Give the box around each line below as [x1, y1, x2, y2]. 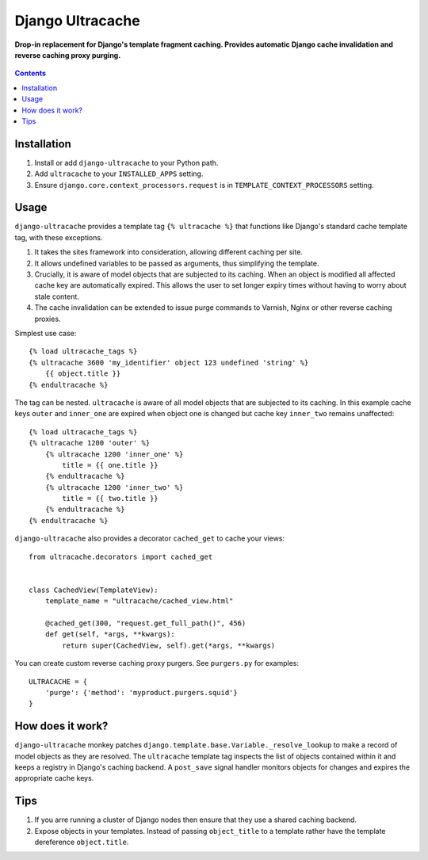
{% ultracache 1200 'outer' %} [29, 438, 151, 448]
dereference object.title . [34, 837, 129, 847]
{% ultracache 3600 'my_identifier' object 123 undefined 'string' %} [29, 357, 309, 367]
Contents [14, 68, 47, 78]
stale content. [34, 292, 79, 301]
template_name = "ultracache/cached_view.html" [44, 597, 234, 606]
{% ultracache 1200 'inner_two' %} [44, 483, 184, 491]
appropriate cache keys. [14, 774, 94, 783]
